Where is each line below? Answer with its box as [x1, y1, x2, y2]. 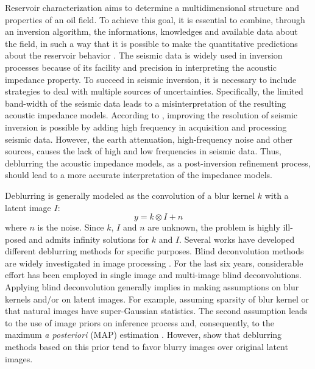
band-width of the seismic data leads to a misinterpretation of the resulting [5, 96, 286, 109]
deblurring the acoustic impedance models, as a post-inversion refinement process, [5, 156, 311, 169]
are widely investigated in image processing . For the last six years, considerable [5, 256, 303, 269]
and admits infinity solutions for [29, 232, 149, 245]
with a [264, 188, 289, 201]
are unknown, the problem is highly [147, 221, 280, 234]
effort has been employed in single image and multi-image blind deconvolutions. [5, 268, 302, 281]
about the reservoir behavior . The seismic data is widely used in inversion [5, 49, 283, 62]
